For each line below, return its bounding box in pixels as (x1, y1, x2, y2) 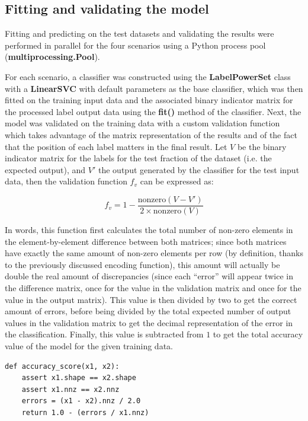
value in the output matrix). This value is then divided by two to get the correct (5, 293, 297, 305)
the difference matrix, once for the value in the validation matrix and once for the (5, 281, 301, 294)
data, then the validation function (5, 175, 127, 187)
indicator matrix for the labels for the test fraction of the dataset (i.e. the (5, 152, 272, 164)
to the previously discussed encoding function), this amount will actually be (5, 258, 280, 270)
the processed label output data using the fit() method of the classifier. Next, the (5, 105, 301, 117)
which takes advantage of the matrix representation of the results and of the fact (5, 128, 297, 141)
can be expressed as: (140, 175, 214, 187)
